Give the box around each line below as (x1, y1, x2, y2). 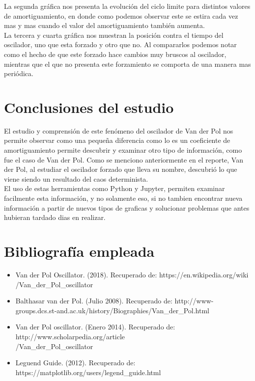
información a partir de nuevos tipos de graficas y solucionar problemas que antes (4, 202, 250, 213)
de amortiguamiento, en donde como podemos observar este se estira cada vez (4, 10, 238, 21)
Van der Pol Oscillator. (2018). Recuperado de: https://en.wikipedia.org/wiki (15, 269, 249, 279)
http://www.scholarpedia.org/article (15, 331, 125, 341)
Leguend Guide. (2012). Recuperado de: (15, 357, 136, 368)
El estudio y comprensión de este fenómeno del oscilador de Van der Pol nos (4, 125, 233, 136)
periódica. (4, 68, 33, 79)
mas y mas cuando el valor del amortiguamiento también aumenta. (4, 20, 205, 30)
